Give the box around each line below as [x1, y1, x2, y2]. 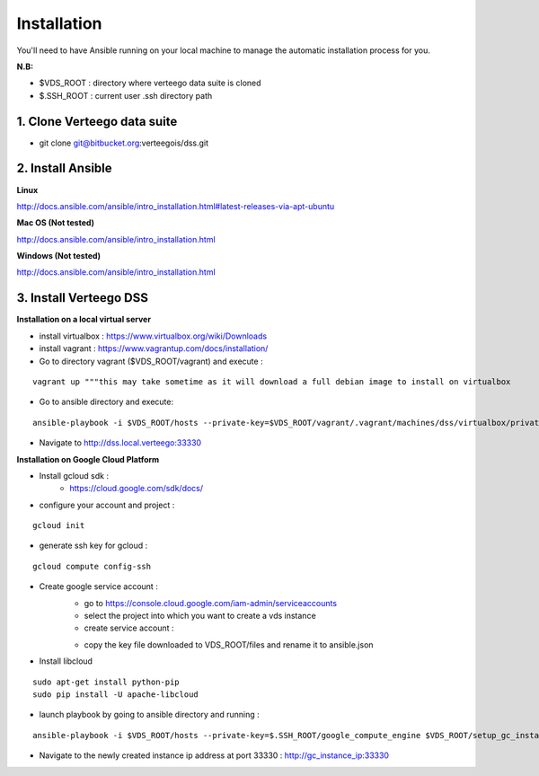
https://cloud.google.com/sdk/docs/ [69, 483, 204, 494]
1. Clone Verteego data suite [16, 113, 178, 129]
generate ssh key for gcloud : [39, 540, 148, 551]
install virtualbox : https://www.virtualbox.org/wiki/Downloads [39, 331, 268, 341]
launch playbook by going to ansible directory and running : [39, 710, 260, 720]
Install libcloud [39, 656, 93, 666]
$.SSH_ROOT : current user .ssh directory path [39, 90, 213, 101]
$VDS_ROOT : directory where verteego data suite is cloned [39, 77, 261, 89]
